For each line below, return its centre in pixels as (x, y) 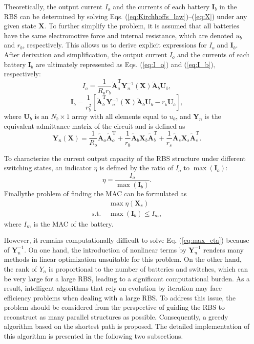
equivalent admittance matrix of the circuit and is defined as (95, 126)
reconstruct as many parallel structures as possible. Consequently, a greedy (116, 316)
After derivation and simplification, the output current (85, 54)
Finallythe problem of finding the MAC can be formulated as (95, 193)
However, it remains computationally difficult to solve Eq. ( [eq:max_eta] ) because (127, 240)
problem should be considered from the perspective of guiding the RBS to (114, 307)
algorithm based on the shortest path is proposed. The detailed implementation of (127, 326)
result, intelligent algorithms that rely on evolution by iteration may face (113, 288)
